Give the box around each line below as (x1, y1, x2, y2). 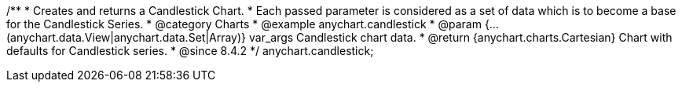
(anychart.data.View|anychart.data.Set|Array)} (6, 31, 247, 44)
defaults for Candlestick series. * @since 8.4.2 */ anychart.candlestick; (6, 44, 374, 57)
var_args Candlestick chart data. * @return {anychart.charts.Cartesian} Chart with (248, 31, 673, 44)
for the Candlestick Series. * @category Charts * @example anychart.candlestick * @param (6, 17, 482, 31)
